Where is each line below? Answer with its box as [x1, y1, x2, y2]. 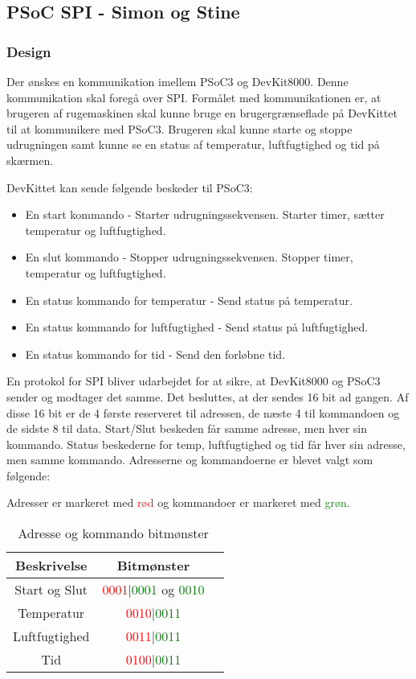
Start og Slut [14, 580, 88, 599]
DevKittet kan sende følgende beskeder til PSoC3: [6, 179, 253, 195]
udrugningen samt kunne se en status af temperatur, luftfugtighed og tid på [6, 136, 380, 153]
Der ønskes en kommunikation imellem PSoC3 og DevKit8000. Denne [6, 73, 349, 89]
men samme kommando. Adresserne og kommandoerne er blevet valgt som [6, 451, 373, 468]
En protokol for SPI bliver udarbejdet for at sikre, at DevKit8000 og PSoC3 [6, 372, 381, 389]
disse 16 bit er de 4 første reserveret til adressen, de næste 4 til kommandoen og [6, 404, 400, 421]
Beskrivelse [14, 556, 88, 575]
